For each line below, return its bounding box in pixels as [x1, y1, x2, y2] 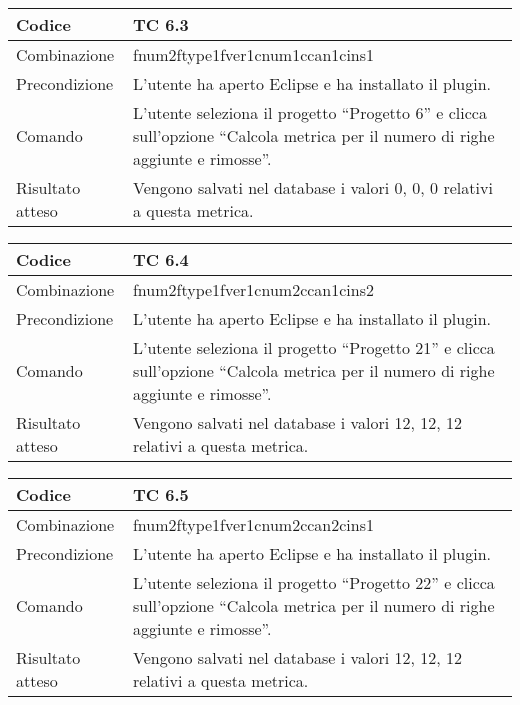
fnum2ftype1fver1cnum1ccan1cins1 [133, 43, 375, 66]
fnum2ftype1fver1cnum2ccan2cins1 [132, 513, 374, 536]
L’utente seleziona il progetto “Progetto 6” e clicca [133, 101, 487, 124]
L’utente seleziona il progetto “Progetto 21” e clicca [132, 336, 495, 359]
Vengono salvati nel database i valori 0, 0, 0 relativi [133, 176, 493, 199]
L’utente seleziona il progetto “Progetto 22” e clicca [132, 571, 495, 594]
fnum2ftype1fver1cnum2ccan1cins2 [132, 278, 374, 301]
